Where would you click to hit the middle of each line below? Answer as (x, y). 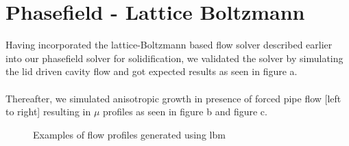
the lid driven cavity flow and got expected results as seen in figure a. (152, 71)
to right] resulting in (48, 112)
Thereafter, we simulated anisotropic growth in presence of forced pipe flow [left (173, 98)
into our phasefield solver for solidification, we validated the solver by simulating (174, 58)
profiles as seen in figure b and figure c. (185, 112)
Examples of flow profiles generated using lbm (129, 134)
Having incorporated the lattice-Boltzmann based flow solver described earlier (169, 45)
